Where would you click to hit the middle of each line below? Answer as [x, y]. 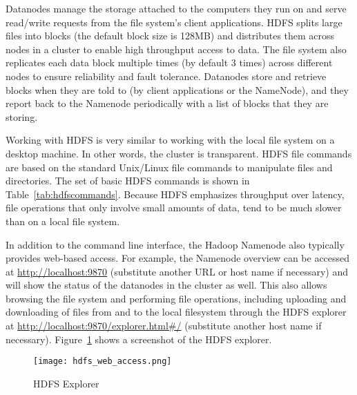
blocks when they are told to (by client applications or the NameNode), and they [177, 89]
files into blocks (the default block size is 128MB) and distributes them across [170, 36]
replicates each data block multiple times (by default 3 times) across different [169, 62]
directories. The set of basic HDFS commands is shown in [128, 181]
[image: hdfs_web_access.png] [103, 362]
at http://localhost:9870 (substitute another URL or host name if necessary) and [177, 271]
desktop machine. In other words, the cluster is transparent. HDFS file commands [179, 153]
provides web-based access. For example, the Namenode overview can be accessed [178, 258]
